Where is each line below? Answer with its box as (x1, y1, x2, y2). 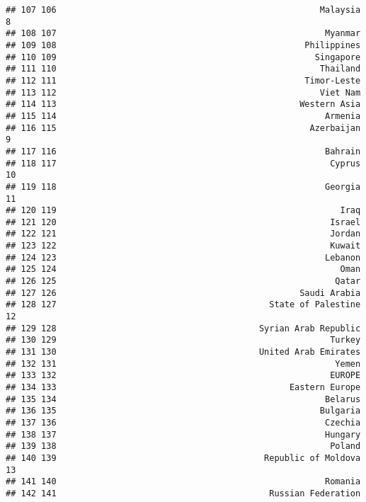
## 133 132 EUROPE (6, 370, 361, 381)
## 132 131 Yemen (6, 358, 361, 369)
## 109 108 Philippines (6, 40, 361, 50)
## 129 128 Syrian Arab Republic (6, 323, 361, 333)
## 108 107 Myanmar (6, 28, 361, 39)
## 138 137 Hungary (6, 429, 361, 440)
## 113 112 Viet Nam (6, 87, 361, 98)
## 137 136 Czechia (6, 417, 361, 428)
